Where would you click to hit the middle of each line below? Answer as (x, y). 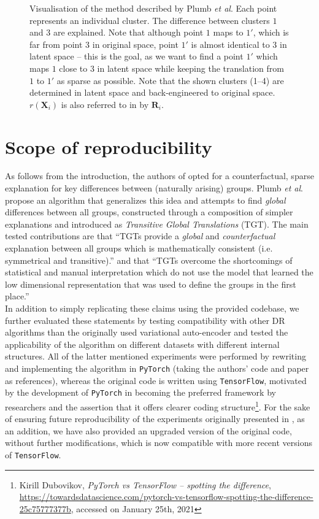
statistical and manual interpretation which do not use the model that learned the (159, 272)
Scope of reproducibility (109, 146)
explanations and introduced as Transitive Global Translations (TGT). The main (157, 224)
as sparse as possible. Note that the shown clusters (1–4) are (170, 80)
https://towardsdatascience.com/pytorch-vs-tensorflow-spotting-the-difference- (166, 497)
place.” (17, 296)
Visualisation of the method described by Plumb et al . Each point (153, 8)
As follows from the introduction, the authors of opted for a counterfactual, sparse (159, 176)
